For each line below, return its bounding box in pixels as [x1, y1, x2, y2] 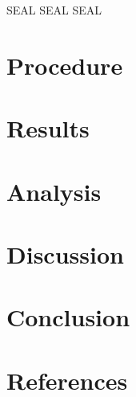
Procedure [6, 48, 123, 81]
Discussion [6, 237, 124, 270]
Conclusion [6, 301, 130, 334]
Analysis [6, 174, 102, 207]
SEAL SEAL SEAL [6, 2, 102, 18]
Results [6, 112, 90, 145]
